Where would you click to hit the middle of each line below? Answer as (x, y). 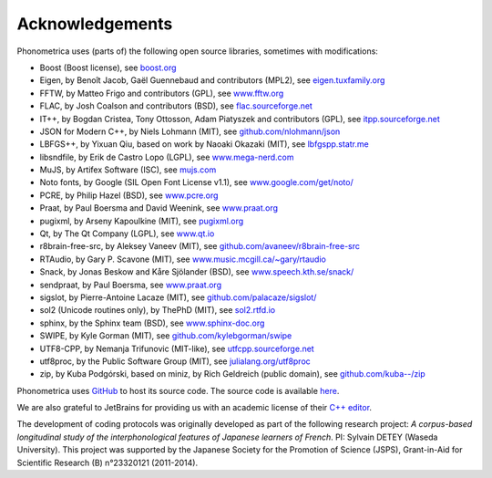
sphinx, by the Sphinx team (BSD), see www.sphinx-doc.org (152, 323)
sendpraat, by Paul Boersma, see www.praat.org (131, 285)
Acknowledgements (95, 24)
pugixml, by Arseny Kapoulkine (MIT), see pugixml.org (142, 221)
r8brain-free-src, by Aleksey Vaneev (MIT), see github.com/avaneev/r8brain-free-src (200, 246)
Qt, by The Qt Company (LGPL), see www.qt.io (127, 234)
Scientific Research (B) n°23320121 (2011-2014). (108, 462)
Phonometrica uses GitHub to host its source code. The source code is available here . (178, 390)
